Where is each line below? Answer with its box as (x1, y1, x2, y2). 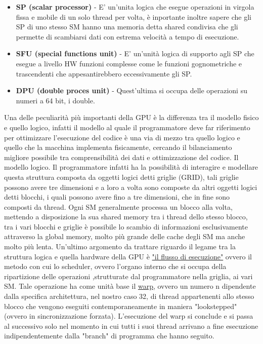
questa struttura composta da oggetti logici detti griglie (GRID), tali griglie (4, 171, 239, 182)
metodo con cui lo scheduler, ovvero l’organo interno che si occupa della (4, 261, 227, 272)
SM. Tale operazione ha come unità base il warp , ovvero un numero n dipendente (4, 281, 256, 291)
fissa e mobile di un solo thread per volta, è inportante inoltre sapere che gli (16, 11, 252, 22)
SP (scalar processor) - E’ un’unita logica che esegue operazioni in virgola (16, 2, 254, 12)
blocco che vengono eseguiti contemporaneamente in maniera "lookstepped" (4, 300, 237, 311)
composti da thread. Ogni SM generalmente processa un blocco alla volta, (4, 201, 233, 212)
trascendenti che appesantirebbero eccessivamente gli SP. (16, 68, 192, 79)
